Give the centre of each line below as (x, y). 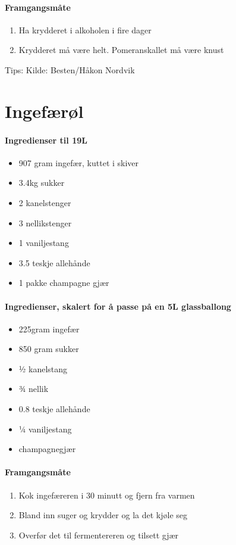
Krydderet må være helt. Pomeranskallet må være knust (121, 50)
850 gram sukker (49, 349)
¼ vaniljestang (45, 429)
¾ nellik (34, 389)
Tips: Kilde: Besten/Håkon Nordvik (70, 69)
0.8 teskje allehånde (54, 409)
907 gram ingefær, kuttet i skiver (79, 162)
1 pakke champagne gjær (64, 283)
